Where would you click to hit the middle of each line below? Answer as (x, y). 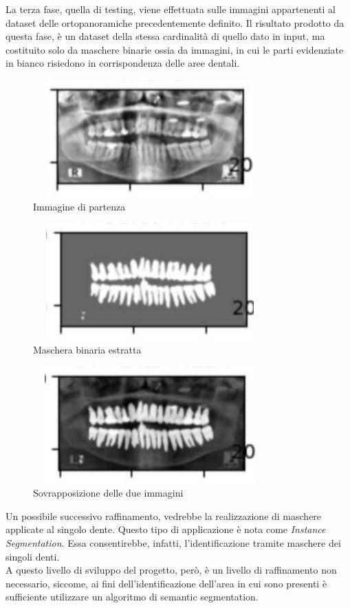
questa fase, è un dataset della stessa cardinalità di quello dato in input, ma (165, 36)
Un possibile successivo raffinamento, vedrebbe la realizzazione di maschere (164, 515)
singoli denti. (33, 556)
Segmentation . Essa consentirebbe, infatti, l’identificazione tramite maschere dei (173, 542)
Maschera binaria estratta (87, 349)
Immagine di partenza (79, 206)
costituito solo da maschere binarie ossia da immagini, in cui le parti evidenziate (175, 49)
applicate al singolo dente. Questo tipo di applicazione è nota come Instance (166, 529)
